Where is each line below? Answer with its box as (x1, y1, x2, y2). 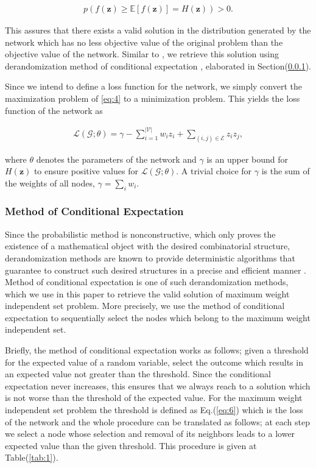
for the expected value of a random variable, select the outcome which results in (5, 355, 303, 368)
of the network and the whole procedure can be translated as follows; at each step (5, 415, 310, 428)
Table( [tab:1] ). (5, 451, 58, 464)
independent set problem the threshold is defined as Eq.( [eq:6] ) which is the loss (5, 403, 303, 416)
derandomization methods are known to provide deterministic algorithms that (5, 251, 295, 264)
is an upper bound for (206, 152, 289, 165)
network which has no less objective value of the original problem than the (5, 35, 283, 48)
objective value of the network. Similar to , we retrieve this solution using (5, 48, 279, 60)
